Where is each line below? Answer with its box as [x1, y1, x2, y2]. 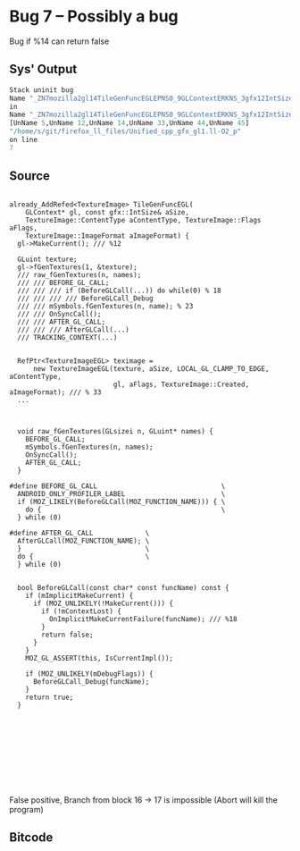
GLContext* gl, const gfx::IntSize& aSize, [25, 207, 190, 216]
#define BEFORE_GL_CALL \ [9, 481, 226, 491]
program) [9, 804, 45, 814]
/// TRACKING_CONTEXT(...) [17, 333, 118, 341]
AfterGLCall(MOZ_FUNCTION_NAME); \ [17, 536, 150, 545]
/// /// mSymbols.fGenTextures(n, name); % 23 [17, 301, 194, 310]
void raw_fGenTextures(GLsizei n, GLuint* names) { [17, 426, 214, 435]
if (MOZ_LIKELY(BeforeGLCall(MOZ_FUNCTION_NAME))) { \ [17, 497, 226, 506]
